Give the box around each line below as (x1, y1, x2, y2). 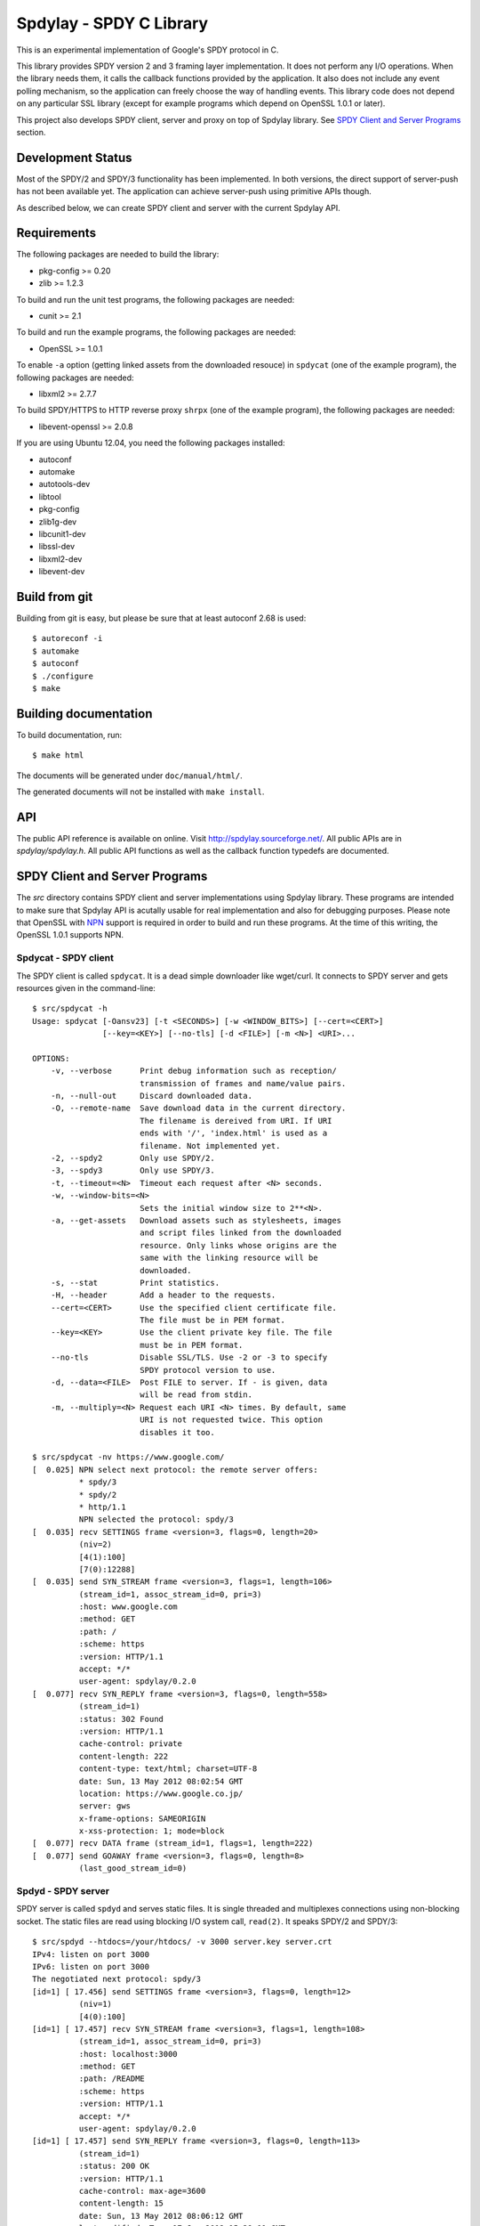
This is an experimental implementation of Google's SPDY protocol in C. (16, 45, 279, 55)
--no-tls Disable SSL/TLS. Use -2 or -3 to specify (50, 1353, 328, 1362)
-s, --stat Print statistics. (50, 1278, 220, 1288)
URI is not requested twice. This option (139, 1415, 324, 1425)
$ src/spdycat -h (32, 1003, 108, 1014)
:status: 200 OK (78, 2161, 150, 2172)
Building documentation (16, 706, 153, 721)
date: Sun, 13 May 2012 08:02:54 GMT (78, 1776, 244, 1786)
